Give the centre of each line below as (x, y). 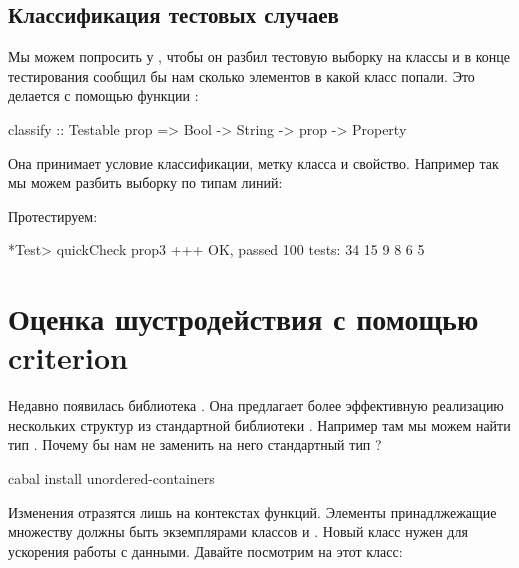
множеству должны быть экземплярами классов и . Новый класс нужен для (238, 531)
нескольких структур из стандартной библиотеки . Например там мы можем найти (259, 424)
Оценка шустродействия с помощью (243, 318)
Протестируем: (53, 215)
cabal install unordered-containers (111, 478)
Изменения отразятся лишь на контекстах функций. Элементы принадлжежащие (252, 511)
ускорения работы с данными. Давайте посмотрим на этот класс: (205, 550)
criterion (68, 357)
